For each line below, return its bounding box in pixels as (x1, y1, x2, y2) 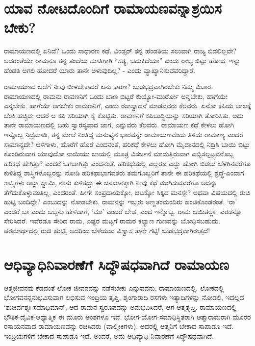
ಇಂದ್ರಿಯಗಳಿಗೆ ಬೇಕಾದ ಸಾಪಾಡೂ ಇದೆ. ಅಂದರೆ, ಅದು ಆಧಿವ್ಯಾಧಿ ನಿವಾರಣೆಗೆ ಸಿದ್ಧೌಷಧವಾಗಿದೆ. (4, 330, 214, 341)
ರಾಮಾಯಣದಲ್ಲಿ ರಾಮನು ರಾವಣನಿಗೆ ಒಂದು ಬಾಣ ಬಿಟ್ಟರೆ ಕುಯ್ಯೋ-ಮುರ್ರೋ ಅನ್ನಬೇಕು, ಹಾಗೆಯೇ (4, 91, 228, 101)
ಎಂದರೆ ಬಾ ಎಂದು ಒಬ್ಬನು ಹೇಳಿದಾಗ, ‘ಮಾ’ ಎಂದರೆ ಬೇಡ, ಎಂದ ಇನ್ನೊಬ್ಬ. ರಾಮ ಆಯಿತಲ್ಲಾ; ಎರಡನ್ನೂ (4, 206, 242, 216)
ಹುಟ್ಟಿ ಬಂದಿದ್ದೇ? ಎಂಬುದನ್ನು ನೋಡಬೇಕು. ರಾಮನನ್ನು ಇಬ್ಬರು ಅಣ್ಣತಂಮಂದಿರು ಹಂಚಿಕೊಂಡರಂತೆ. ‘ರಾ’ (4, 197, 237, 207)
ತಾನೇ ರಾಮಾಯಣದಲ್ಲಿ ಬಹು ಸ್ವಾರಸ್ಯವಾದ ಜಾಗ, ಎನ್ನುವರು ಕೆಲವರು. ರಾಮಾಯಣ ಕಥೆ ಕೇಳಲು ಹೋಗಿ (4, 120, 234, 130)
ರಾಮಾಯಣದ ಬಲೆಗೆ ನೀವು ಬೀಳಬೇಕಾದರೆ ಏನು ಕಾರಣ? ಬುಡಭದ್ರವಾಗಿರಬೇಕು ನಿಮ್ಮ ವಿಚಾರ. (4, 81, 213, 92)
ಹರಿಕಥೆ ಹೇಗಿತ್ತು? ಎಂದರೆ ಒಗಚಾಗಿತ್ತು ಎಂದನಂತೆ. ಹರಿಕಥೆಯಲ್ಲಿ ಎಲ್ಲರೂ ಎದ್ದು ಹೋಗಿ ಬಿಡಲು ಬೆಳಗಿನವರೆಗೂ (4, 158, 251, 168)
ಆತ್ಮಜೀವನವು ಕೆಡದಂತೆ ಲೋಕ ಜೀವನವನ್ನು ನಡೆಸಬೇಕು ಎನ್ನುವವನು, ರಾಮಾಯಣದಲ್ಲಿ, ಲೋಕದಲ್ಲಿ (4, 282, 224, 293)
